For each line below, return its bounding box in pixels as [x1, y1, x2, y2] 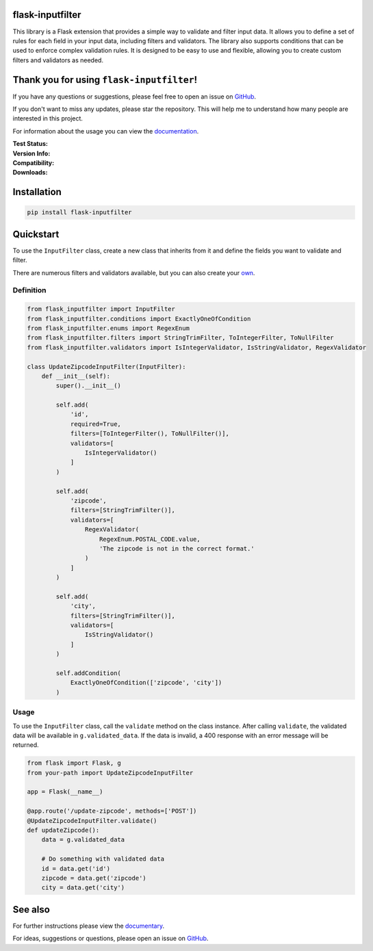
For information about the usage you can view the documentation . [12, 127, 199, 135]
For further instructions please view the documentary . [12, 922, 165, 930]
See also [12, 904, 51, 915]
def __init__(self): [41, 372, 111, 380]
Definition [12, 286, 47, 295]
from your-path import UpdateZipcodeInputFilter [27, 769, 194, 776]
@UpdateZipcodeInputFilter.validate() [27, 817, 157, 824]
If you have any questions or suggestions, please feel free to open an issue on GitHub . [12, 92, 257, 101]
